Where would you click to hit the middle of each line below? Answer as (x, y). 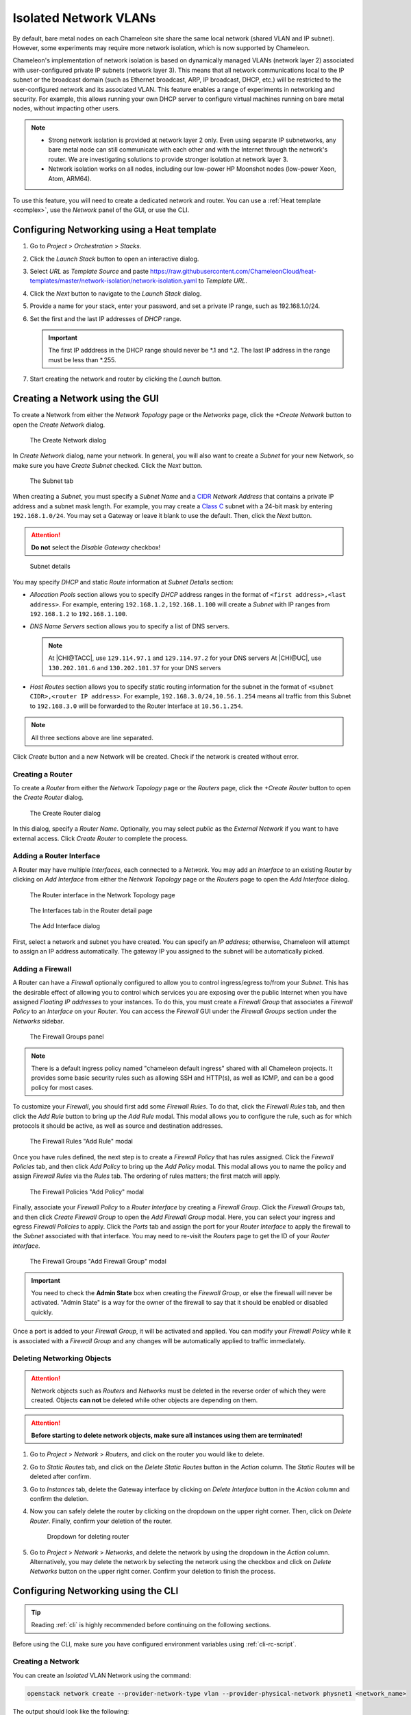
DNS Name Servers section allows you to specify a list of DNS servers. (129, 626)
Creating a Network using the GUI (86, 399)
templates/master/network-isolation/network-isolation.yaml (113, 281)
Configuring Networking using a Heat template (115, 230)
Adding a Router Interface (57, 856)
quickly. (42, 1312)
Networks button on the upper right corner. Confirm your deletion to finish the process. (153, 1572)
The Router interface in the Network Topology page (102, 895)
